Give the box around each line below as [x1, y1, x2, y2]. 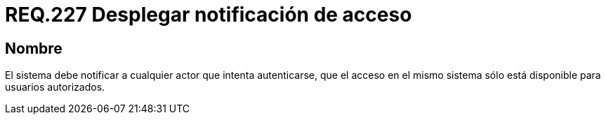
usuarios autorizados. [5, 81, 105, 93]
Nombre [5, 39, 62, 57]
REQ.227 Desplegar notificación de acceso [5, 3, 412, 27]
